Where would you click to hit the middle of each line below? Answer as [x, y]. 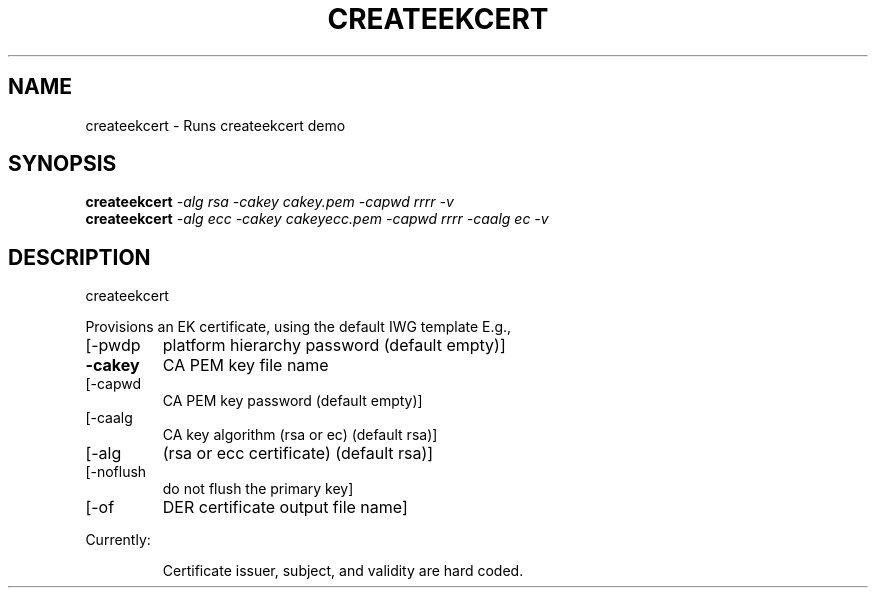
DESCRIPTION [79, 257]
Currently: [118, 540]
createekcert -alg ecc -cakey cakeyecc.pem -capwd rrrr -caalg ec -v [317, 219]
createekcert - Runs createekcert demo [215, 125]
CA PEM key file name [245, 365]
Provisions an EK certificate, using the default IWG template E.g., [298, 327]
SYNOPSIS [62, 164]
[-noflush [116, 472]
